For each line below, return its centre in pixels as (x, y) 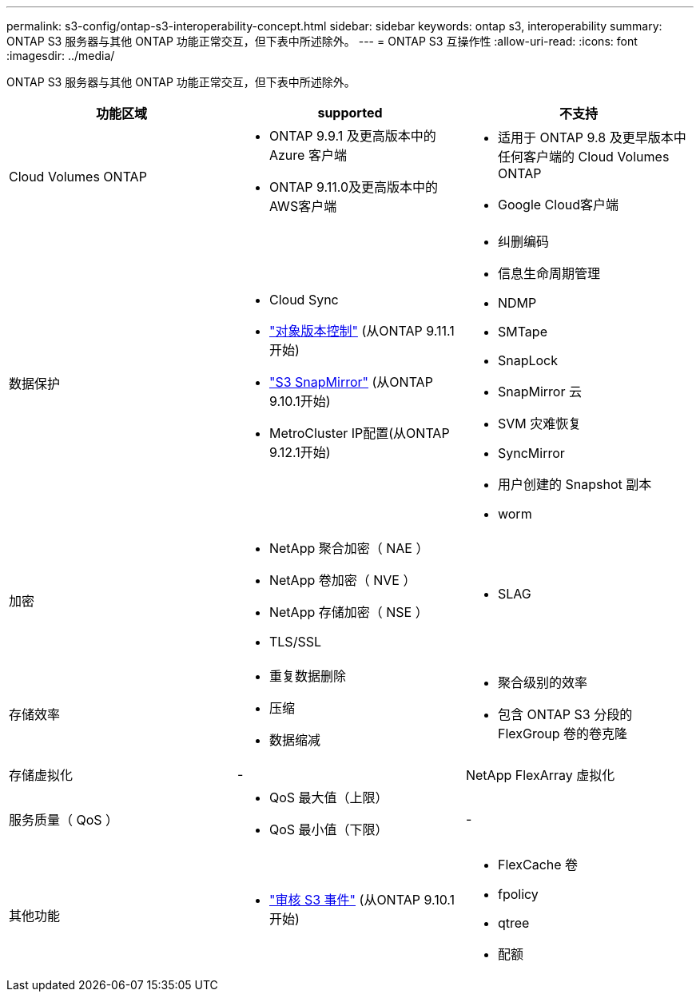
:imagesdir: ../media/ (61, 56)
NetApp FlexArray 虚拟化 (540, 775)
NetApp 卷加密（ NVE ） (342, 580)
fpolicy (518, 894)
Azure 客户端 (308, 155)
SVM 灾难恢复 (539, 423)
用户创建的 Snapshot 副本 (575, 484)
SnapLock (528, 360)
